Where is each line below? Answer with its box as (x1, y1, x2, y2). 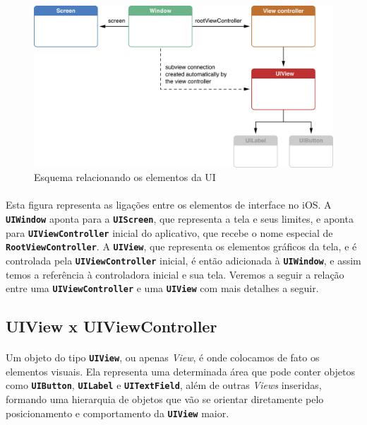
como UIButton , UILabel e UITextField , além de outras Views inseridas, (6, 378, 322, 392)
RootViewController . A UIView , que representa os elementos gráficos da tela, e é (6, 239, 357, 254)
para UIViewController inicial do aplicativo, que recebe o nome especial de (6, 225, 333, 240)
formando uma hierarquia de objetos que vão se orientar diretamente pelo (6, 392, 324, 407)
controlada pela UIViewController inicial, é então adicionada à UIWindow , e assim (6, 252, 361, 267)
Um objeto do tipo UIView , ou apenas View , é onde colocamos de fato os (6, 350, 320, 365)
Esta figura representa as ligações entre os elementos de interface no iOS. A (6, 197, 332, 212)
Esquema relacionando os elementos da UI (34, 170, 216, 185)
